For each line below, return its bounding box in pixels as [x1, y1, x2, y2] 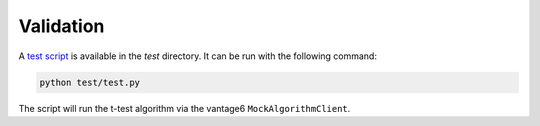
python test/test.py [39, 76, 140, 88]
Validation [18, 15, 105, 37]
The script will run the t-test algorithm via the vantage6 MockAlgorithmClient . [18, 102, 351, 114]
